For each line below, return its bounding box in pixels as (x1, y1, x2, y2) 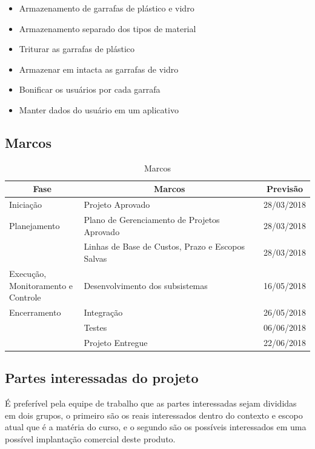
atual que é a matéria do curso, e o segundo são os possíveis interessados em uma (5, 421, 307, 433)
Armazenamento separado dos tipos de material (19, 22, 196, 35)
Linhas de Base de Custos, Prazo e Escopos (84, 240, 245, 253)
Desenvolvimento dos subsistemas (84, 279, 208, 291)
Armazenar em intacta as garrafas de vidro (19, 62, 179, 75)
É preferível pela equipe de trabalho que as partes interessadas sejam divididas (5, 396, 297, 409)
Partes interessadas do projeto (5, 368, 199, 387)
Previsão (266, 182, 303, 195)
